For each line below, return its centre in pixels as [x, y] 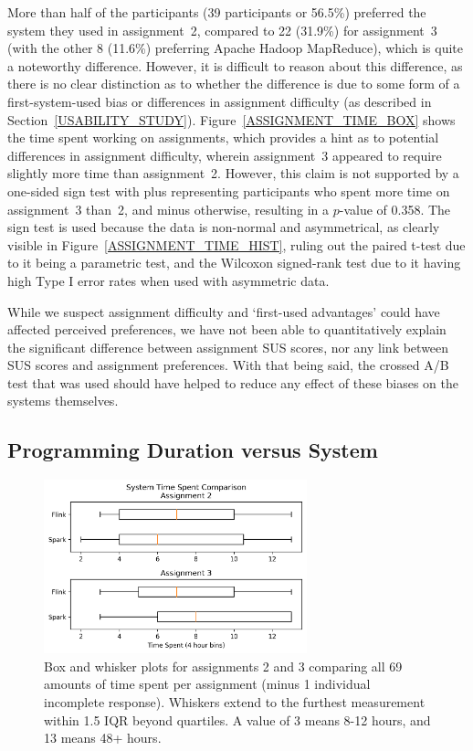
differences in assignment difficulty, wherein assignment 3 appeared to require [225, 155]
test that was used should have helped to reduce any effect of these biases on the [233, 382]
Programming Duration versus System [193, 450]
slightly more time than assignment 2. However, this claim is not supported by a [233, 173]
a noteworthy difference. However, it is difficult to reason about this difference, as [235, 65]
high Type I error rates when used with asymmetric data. [168, 280]
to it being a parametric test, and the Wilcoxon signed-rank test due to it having [234, 263]
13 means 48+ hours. [103, 738]
